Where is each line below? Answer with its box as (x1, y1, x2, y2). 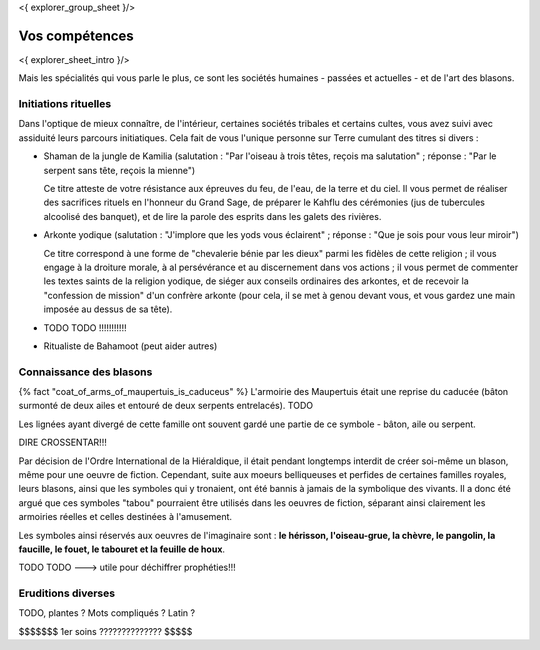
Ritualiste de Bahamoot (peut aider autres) (43, 340, 218, 352)
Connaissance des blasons (18, 365, 153, 379)
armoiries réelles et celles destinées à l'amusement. (18, 511, 233, 523)
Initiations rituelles (18, 97, 112, 111)
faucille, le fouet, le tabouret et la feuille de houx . (18, 543, 225, 555)
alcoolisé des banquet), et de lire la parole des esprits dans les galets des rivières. (43, 210, 382, 222)
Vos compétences (18, 27, 134, 44)
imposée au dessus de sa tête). (43, 303, 173, 315)
